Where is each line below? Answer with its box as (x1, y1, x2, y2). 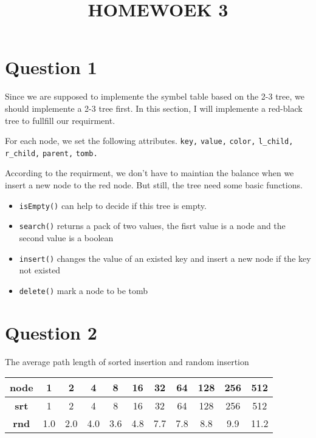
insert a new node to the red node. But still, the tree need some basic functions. (5, 179, 303, 191)
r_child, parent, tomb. (5, 149, 98, 158)
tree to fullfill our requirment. (5, 114, 115, 126)
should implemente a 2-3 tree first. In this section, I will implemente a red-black (5, 101, 303, 114)
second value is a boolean (19, 231, 114, 244)
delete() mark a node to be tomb (19, 284, 148, 296)
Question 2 (5, 320, 97, 344)
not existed (19, 264, 61, 276)
